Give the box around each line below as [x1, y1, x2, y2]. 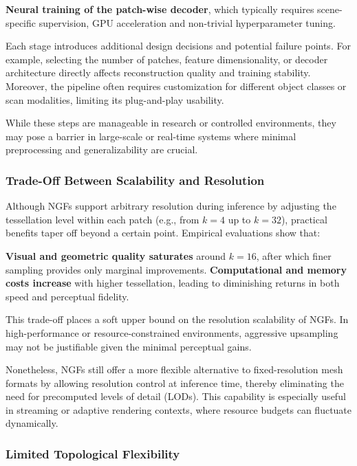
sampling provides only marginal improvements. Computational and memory [6, 262, 347, 276]
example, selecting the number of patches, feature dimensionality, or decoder [6, 52, 328, 66]
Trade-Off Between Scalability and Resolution [6, 171, 265, 188]
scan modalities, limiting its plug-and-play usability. [6, 92, 224, 107]
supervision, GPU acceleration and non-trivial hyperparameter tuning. [39, 15, 336, 30]
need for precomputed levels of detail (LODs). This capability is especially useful [6, 389, 346, 403]
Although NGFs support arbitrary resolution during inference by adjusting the [6, 199, 336, 213]
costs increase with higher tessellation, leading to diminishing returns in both [6, 276, 340, 290]
